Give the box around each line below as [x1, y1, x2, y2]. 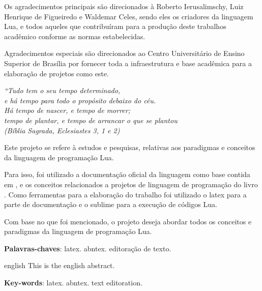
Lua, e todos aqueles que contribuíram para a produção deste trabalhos [4, 21, 226, 32]
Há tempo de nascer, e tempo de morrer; [4, 105, 131, 115]
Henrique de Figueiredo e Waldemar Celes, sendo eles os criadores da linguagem [4, 11, 253, 21]
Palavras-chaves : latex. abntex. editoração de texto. [4, 243, 171, 253]
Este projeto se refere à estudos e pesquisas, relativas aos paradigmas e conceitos [4, 142, 255, 153]
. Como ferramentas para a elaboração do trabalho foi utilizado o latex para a [4, 189, 247, 199]
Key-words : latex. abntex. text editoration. [4, 277, 142, 288]
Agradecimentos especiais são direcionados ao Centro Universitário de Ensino [4, 48, 245, 59]
